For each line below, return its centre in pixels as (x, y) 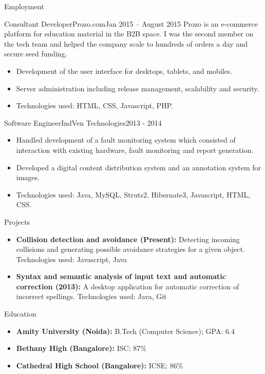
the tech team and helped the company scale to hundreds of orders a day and (126, 43)
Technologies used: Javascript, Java (72, 259)
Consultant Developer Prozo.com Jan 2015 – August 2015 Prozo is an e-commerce (131, 23)
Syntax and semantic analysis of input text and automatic (121, 276)
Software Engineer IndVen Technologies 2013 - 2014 (83, 122)
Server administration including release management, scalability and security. (138, 88)
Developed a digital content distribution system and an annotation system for (139, 167)
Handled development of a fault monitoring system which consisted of (126, 140)
